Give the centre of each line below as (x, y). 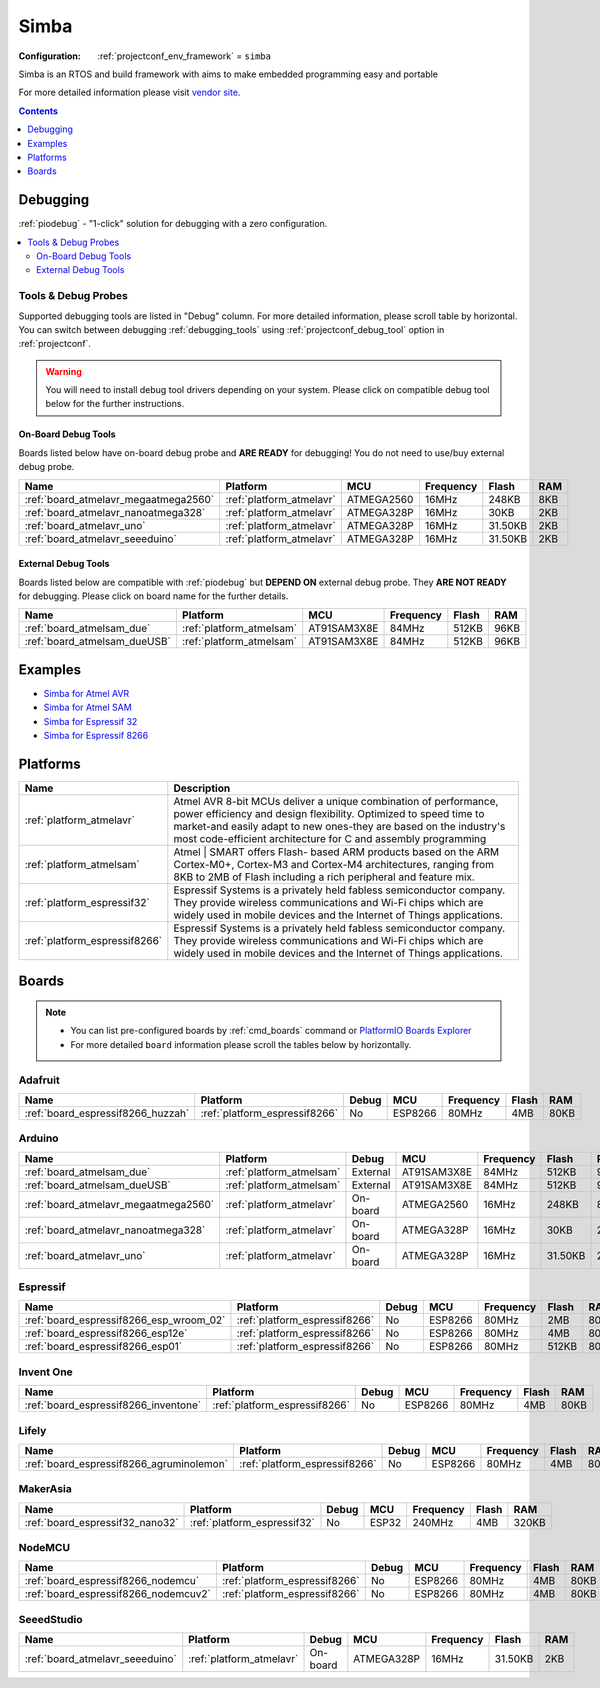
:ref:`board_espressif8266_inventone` (113, 1405)
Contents (38, 111)
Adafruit (39, 1080)
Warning (63, 371)
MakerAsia (45, 1489)
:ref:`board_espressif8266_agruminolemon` (126, 1463)
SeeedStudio (50, 1619)
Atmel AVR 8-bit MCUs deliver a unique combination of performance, (336, 801)
